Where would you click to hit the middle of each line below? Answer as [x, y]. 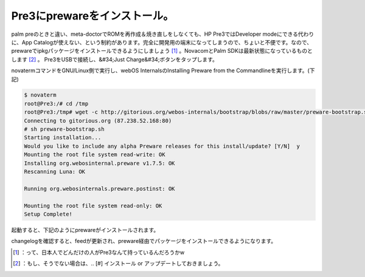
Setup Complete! [48, 214]
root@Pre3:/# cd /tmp [56, 104]
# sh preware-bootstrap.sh [64, 129]
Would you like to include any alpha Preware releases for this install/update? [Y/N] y [162, 146]
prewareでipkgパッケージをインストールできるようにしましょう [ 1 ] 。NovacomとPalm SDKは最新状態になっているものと [162, 51]
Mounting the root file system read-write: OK [95, 155]
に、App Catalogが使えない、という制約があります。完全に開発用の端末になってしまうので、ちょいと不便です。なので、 [162, 42]
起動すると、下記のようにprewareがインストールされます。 [85, 230]
